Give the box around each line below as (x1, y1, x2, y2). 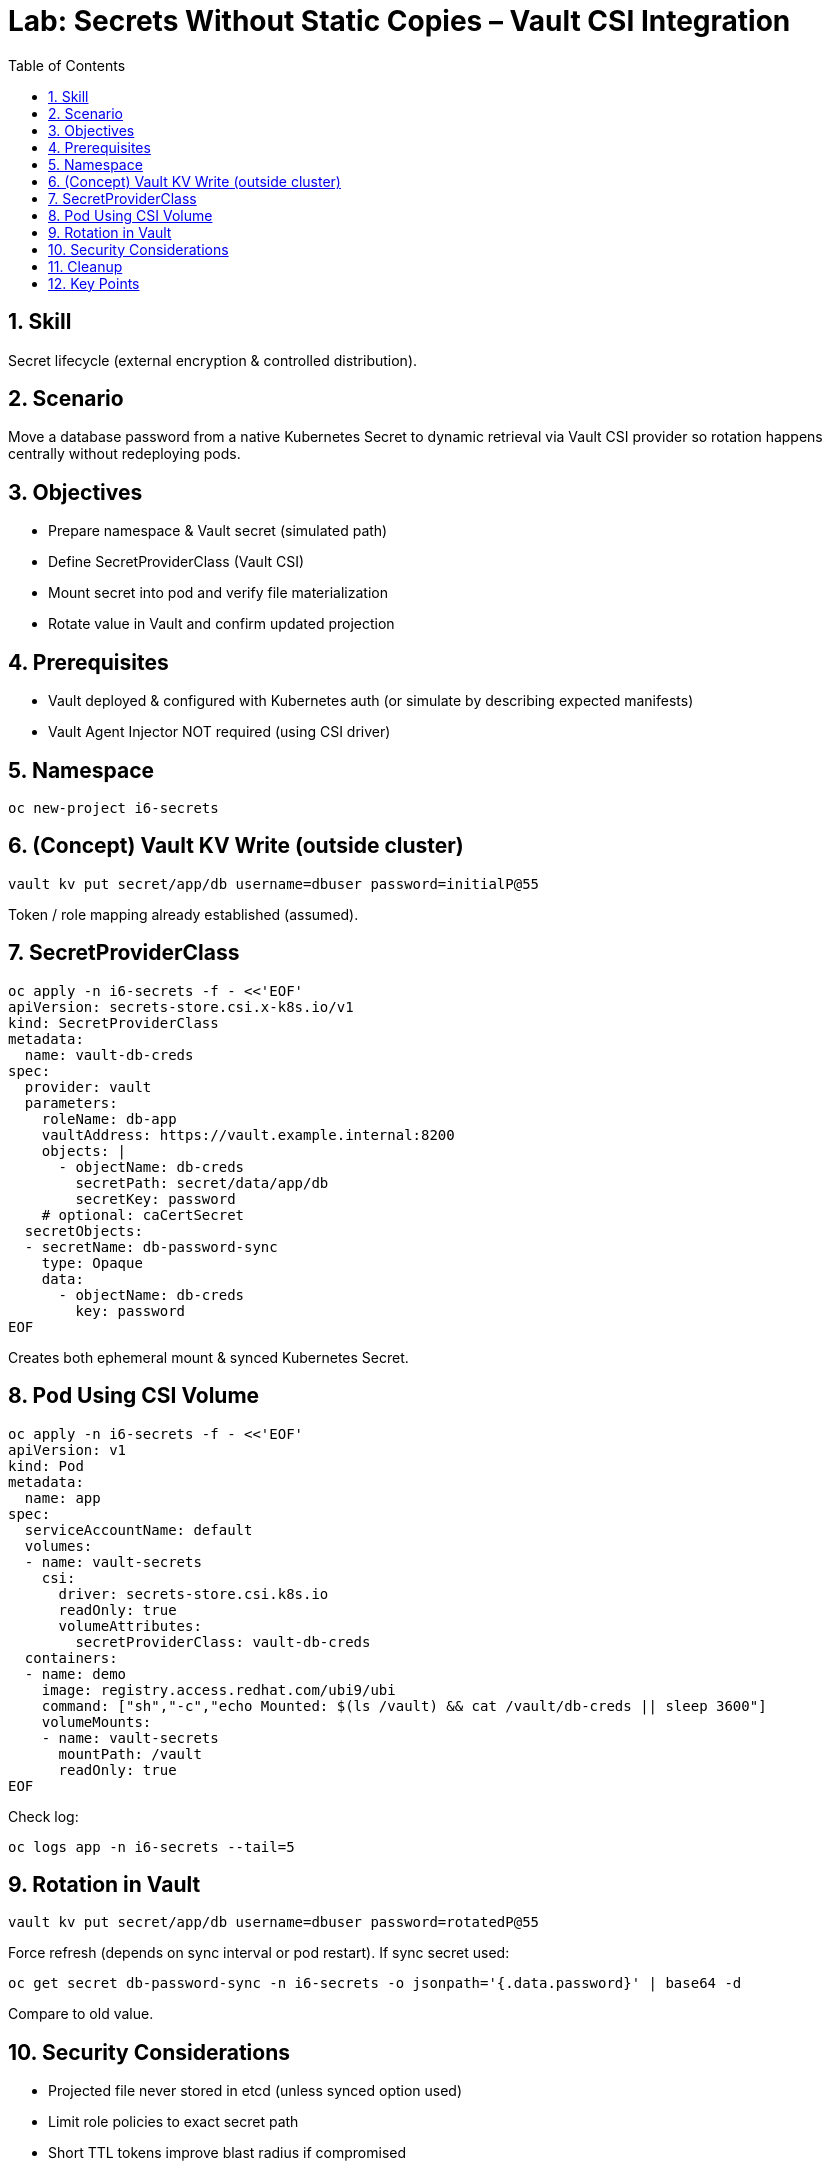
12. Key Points (48, 274, 140, 292)
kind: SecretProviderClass (8, 1014, 219, 1031)
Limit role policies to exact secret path (48, 2113, 299, 2131)
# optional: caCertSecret (41, 1206, 245, 1223)
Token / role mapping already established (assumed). (8, 905, 359, 923)
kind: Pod (8, 1457, 84, 1474)
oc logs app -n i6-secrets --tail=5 (8, 1838, 295, 1855)
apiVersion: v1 (8, 1441, 127, 1458)
